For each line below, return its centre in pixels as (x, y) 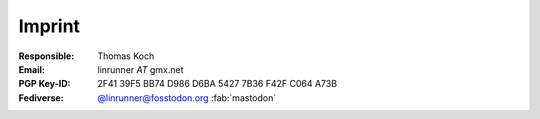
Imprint (49, 26)
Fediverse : (41, 97)
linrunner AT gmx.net (140, 69)
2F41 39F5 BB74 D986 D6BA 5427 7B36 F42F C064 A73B (217, 84)
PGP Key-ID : (44, 84)
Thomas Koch (126, 56)
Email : (31, 69)
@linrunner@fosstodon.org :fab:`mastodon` (187, 97)
